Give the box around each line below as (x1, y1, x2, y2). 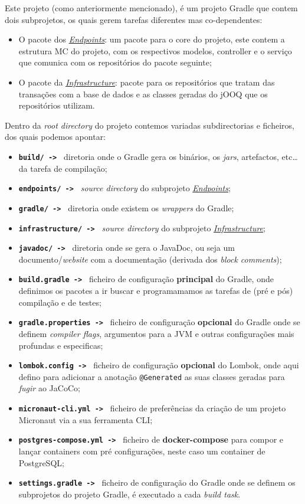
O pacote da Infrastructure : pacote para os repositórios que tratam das (18, 76, 275, 88)
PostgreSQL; (18, 456, 64, 469)
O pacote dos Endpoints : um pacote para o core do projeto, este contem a (18, 33, 285, 45)
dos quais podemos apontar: (5, 130, 106, 143)
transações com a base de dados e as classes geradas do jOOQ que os (18, 87, 268, 100)
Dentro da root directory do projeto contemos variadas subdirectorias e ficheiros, (5, 119, 294, 131)
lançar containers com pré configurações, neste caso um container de (18, 444, 265, 457)
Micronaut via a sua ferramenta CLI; (18, 413, 153, 426)
